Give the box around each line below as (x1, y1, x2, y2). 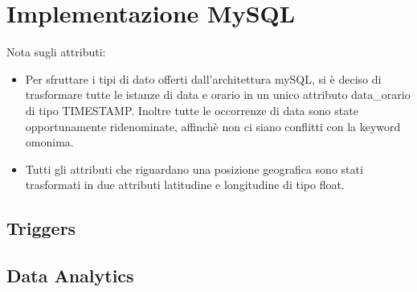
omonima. (25, 134, 74, 150)
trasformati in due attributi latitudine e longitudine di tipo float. (25, 176, 345, 193)
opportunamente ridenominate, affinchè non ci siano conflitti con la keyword (25, 117, 401, 134)
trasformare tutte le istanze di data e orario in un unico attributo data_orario (25, 86, 411, 103)
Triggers (6, 216, 76, 241)
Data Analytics (6, 263, 134, 288)
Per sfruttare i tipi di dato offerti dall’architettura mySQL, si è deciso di (25, 70, 382, 87)
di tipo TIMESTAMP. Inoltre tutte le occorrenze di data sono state (25, 101, 358, 118)
